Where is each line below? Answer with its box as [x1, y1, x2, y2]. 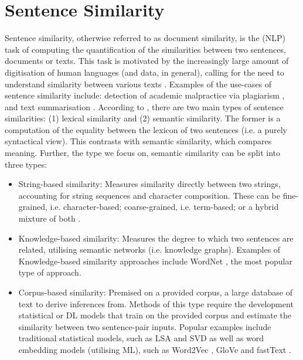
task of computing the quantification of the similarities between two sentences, [5, 43, 286, 55]
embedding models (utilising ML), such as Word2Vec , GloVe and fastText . [18, 343, 291, 355]
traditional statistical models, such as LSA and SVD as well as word [18, 332, 264, 344]
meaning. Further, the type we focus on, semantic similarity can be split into [5, 147, 281, 159]
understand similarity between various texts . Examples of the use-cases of [5, 77, 272, 90]
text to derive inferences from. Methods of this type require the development [18, 297, 294, 310]
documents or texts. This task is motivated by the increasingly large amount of [5, 55, 289, 67]
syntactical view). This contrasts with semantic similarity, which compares [5, 135, 272, 147]
